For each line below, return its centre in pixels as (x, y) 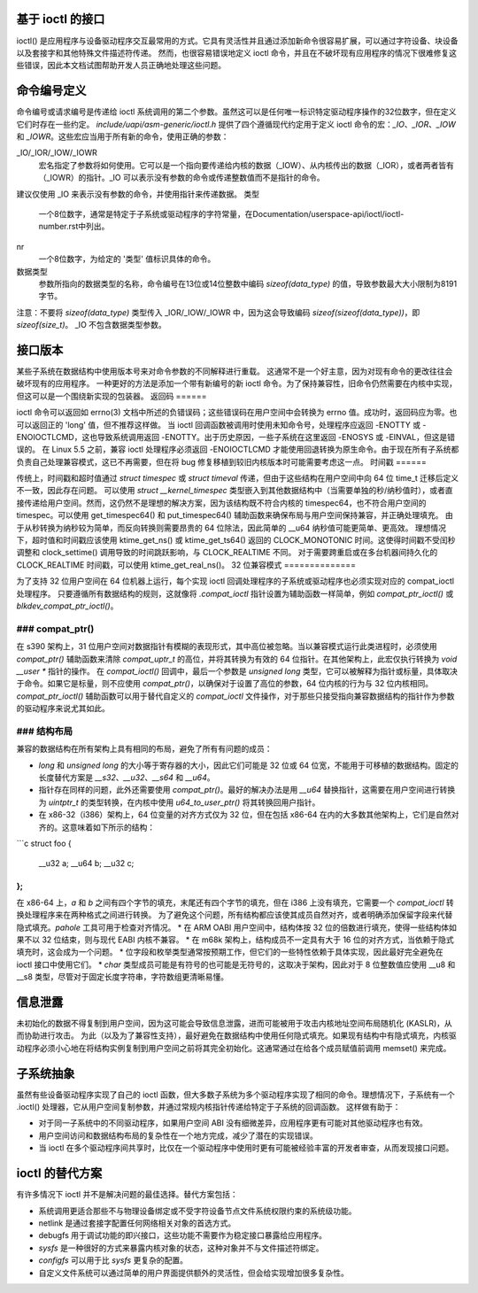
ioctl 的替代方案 (59, 1173)
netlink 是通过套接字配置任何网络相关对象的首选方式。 (137, 1223)
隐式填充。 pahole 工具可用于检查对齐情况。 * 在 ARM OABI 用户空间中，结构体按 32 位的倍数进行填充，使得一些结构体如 (237, 927)
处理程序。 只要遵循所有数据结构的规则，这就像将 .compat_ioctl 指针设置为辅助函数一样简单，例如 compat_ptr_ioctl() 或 (235, 593)
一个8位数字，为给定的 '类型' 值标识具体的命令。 (127, 259)
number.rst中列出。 (74, 227)
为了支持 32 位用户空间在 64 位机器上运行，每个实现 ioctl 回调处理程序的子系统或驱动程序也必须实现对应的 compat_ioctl (235, 581)
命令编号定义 (51, 91)
